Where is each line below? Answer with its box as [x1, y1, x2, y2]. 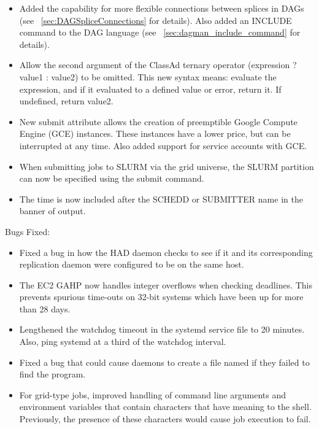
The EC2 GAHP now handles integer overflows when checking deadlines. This [19, 278, 313, 291]
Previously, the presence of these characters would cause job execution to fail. [19, 412, 311, 425]
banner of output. [19, 204, 86, 217]
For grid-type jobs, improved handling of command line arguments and [19, 388, 286, 401]
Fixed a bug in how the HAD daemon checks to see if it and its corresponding [19, 245, 313, 258]
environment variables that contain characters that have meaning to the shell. [19, 400, 312, 413]
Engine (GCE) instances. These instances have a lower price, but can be [19, 127, 291, 140]
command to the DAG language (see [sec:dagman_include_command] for [19, 26, 301, 39]
